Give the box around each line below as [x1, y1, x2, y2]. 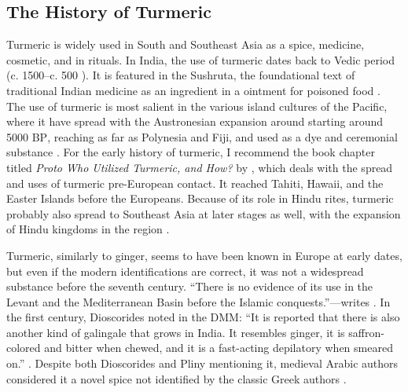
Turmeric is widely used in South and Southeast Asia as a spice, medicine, [6, 36, 365, 53]
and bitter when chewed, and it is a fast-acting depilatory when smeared [44, 339, 393, 356]
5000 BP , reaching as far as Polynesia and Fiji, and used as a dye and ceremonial [6, 128, 398, 145]
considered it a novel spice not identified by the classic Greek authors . [6, 370, 347, 387]
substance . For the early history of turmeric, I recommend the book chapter [6, 144, 375, 160]
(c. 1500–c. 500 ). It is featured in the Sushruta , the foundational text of [6, 67, 355, 83]
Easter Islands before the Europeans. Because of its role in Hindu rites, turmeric [6, 190, 394, 207]
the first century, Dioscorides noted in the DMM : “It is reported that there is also [6, 309, 400, 325]
